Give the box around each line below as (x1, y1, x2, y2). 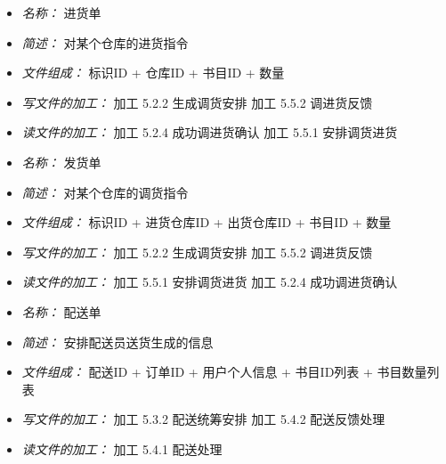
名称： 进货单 (21, 4, 101, 21)
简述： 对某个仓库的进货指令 (21, 33, 189, 52)
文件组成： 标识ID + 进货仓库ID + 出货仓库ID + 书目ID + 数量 (21, 213, 392, 232)
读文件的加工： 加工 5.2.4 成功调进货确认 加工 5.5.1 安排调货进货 (21, 123, 398, 142)
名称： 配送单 (21, 302, 101, 321)
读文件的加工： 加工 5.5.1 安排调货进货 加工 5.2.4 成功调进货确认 (21, 273, 398, 291)
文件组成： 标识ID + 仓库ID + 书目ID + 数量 (21, 63, 285, 82)
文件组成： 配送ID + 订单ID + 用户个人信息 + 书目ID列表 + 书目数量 (21, 362, 427, 381)
